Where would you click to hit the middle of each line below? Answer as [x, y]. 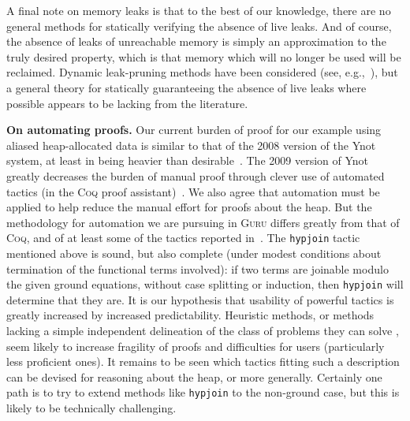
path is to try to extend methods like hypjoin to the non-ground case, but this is [203, 392]
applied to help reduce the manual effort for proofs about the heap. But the [189, 207]
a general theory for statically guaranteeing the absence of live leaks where [186, 87]
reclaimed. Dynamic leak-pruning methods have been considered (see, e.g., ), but [202, 72]
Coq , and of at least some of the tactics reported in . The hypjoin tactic [183, 238]
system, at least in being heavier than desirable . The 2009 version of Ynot [187, 160]
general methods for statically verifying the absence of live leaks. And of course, [199, 26]
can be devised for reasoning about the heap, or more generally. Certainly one [194, 376]
